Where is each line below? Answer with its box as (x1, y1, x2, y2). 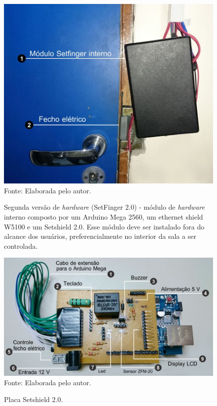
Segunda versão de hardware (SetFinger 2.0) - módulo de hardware (4, 202, 205, 212)
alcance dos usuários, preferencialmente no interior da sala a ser (4, 231, 196, 241)
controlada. (4, 240, 38, 251)
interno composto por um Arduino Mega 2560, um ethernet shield (4, 212, 203, 222)
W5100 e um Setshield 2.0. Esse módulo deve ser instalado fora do (4, 221, 205, 231)
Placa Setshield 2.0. (4, 394, 63, 405)
